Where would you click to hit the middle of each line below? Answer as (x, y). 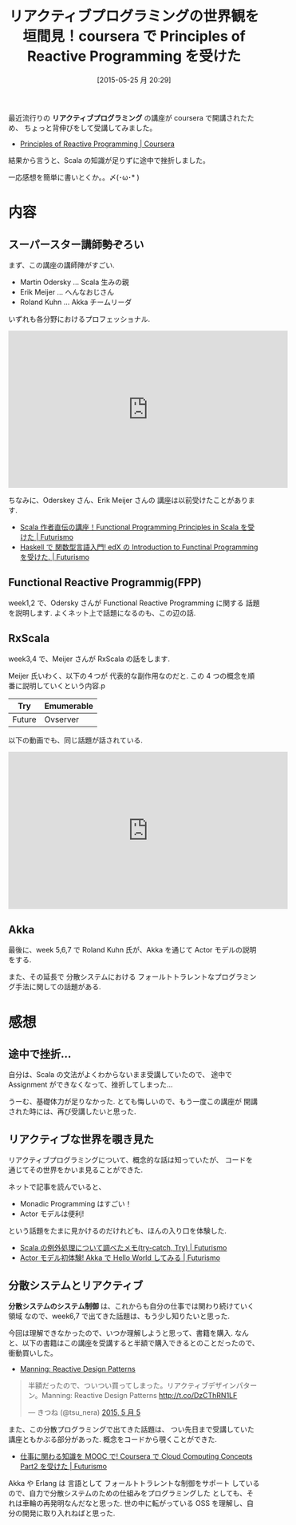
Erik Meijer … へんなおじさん (67, 291)
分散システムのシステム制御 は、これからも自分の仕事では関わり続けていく (132, 1306)
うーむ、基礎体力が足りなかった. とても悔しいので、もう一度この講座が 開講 (133, 1102)
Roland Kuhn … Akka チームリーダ (76, 302)
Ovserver (62, 719)
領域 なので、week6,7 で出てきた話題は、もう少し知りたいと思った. (119, 1316)
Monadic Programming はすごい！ (76, 1204)
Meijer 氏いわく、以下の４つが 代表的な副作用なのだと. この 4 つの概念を (128, 675)
